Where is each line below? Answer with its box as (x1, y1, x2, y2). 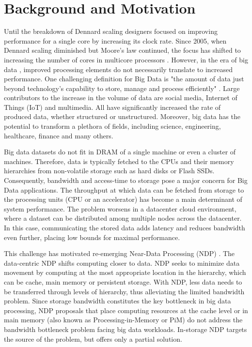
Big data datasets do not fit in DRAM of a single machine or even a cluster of (4, 147, 236, 157)
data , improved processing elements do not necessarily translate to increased (4, 64, 233, 74)
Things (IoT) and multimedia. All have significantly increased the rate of (4, 102, 221, 112)
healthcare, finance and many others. (4, 130, 113, 140)
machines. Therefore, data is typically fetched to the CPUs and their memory (4, 156, 234, 166)
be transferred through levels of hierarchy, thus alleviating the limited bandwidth (4, 286, 245, 296)
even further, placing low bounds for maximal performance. (4, 232, 180, 242)
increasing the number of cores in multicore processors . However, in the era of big (4, 54, 248, 64)
